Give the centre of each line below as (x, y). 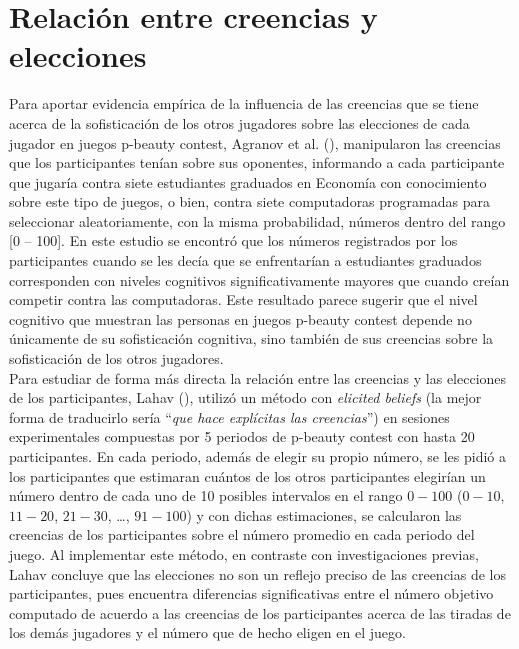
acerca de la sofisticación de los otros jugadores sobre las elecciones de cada (239, 122)
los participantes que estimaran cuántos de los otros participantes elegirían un (247, 475)
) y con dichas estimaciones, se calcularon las (324, 514)
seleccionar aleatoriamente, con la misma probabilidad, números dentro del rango (257, 220)
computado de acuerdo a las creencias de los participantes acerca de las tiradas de (260, 612)
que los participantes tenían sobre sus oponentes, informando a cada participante (257, 162)
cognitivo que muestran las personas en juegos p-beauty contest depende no (240, 318)
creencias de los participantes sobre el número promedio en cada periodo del (242, 534)
